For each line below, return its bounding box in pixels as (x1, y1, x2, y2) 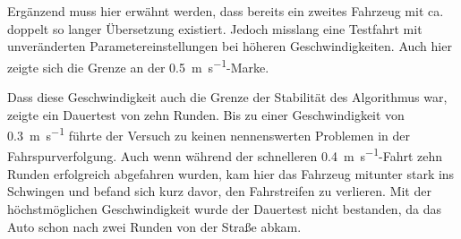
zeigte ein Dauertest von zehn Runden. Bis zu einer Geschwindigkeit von (7, 105, 405, 124)
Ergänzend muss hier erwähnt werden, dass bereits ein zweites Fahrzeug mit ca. (7, 2, 444, 20)
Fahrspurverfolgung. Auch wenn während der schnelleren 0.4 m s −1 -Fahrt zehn (7, 144, 443, 166)
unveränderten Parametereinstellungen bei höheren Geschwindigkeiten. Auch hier (7, 37, 452, 55)
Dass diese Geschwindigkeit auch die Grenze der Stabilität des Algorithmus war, (7, 88, 448, 107)
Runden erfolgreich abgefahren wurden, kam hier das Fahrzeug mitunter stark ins (7, 164, 455, 183)
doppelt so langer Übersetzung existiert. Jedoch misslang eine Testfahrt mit (7, 19, 423, 38)
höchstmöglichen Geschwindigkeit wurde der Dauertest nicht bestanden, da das (7, 199, 441, 218)
